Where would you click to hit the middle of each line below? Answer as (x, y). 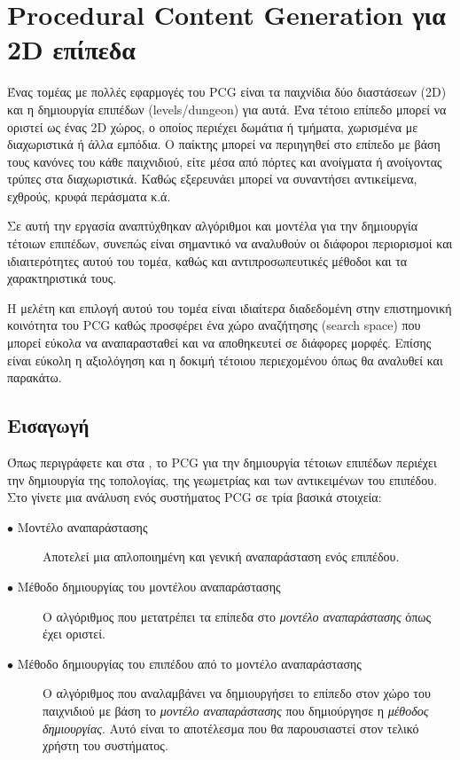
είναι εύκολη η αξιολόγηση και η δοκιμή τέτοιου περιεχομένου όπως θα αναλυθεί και (225, 360)
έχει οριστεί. (74, 634)
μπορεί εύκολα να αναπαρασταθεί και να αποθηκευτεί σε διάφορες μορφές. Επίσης (219, 343)
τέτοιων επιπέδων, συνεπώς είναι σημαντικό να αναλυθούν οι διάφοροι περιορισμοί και (230, 243)
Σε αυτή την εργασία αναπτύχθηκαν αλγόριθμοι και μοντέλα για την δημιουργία (213, 226)
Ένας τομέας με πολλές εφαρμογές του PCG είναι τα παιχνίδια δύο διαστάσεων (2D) (227, 92)
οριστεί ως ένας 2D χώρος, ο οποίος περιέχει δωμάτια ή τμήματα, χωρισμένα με (213, 126)
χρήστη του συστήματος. (105, 745)
